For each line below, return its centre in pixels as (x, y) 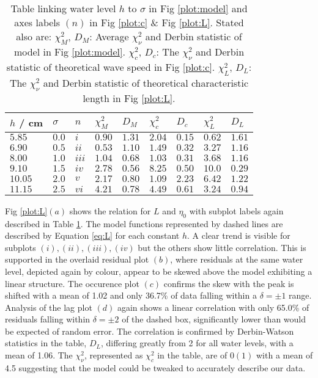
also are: (34, 36)
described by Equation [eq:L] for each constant (92, 235)
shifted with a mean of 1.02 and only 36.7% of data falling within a (131, 295)
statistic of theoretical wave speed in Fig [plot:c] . (111, 67)
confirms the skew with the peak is (229, 283)
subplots (20, 247)
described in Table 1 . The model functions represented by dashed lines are (144, 223)
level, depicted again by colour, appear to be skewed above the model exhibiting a (159, 271)
